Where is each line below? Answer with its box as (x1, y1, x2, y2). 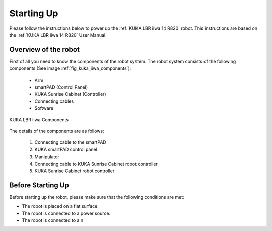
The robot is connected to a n (22, 217, 84, 223)
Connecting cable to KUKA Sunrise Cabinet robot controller (34, 161, 158, 167)
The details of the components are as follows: (9, 128, 104, 134)
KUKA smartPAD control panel (34, 146, 98, 152)
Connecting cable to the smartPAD (34, 139, 107, 145)
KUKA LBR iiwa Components (9, 116, 69, 123)
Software (34, 105, 54, 111)
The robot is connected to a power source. (22, 210, 111, 216)
